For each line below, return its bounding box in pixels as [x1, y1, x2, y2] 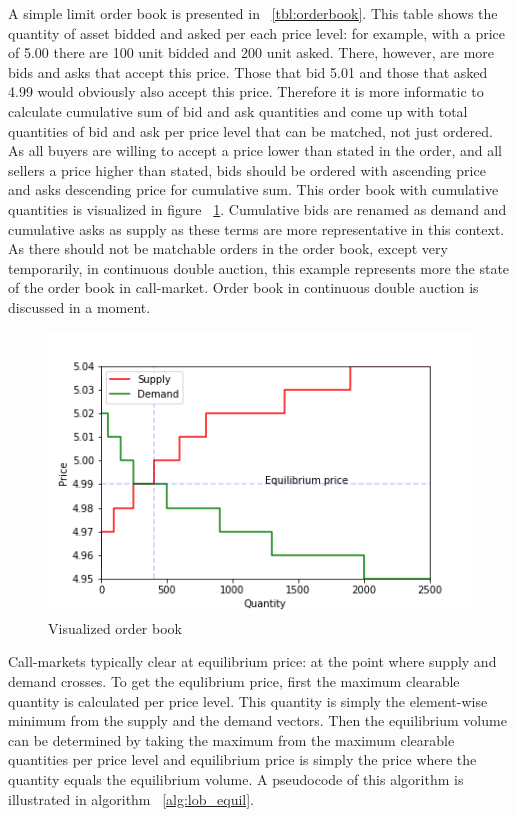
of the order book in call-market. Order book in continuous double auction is [8, 277, 479, 298]
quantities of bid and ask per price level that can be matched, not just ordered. [8, 120, 493, 141]
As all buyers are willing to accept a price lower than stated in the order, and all [8, 140, 502, 161]
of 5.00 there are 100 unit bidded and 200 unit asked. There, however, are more [8, 42, 495, 63]
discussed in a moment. [8, 296, 151, 317]
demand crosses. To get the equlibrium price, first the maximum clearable [8, 670, 460, 691]
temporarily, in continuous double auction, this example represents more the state [8, 257, 510, 278]
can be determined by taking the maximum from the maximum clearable [8, 729, 455, 750]
